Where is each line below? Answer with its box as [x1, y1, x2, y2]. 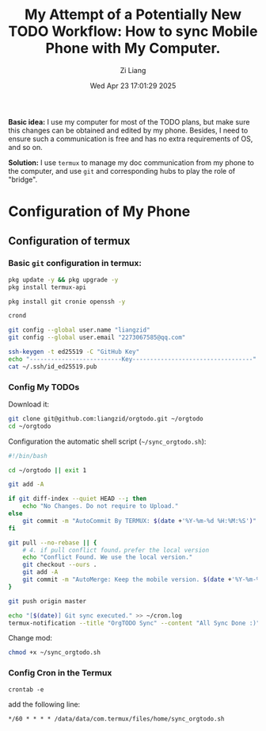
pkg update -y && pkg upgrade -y [8, 275, 119, 283]
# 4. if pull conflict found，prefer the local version [22, 546, 210, 554]
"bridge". [8, 175, 38, 184]
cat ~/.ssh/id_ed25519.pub [8, 363, 97, 371]
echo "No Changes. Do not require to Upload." [22, 502, 179, 510]
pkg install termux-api [8, 283, 87, 291]
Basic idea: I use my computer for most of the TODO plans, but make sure [8, 117, 250, 126]
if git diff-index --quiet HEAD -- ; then [8, 494, 147, 503]
